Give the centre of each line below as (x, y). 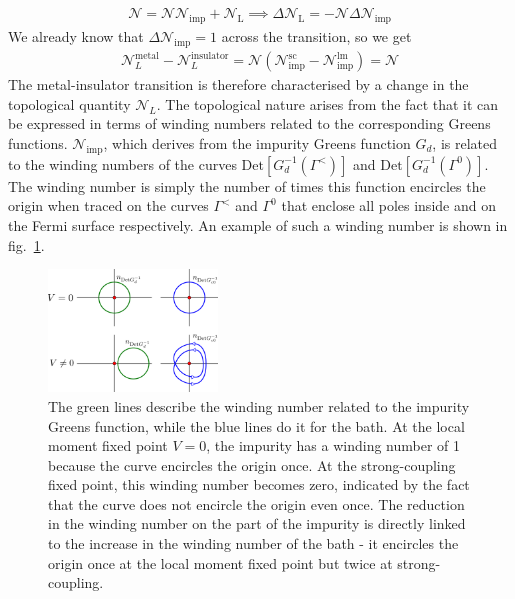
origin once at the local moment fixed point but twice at (220, 562)
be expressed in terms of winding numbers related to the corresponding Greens (249, 123)
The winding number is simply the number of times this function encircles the (247, 185)
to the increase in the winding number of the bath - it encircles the (253, 543)
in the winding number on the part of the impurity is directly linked (257, 523)
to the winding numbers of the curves (122, 163)
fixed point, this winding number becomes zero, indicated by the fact (259, 484)
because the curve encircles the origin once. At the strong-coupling (252, 464)
